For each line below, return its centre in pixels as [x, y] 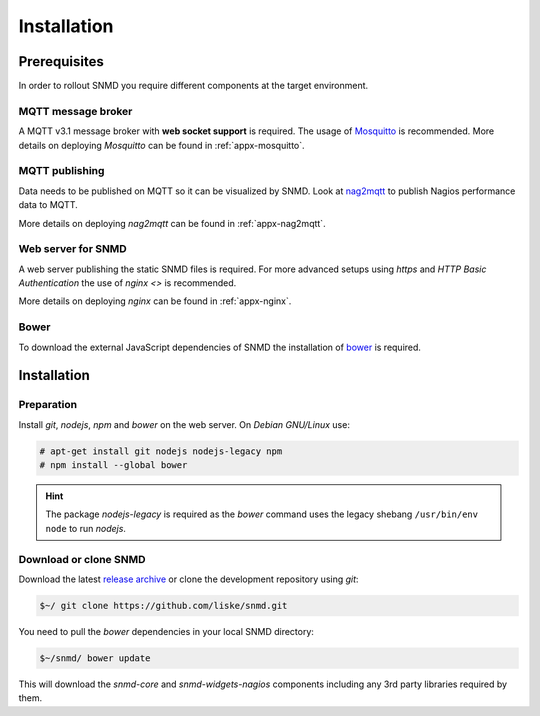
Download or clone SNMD [82, 559]
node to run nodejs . [86, 528]
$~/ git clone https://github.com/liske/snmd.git [163, 605]
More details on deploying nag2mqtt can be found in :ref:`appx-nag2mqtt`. [172, 223]
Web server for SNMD [72, 249]
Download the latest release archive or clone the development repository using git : [188, 579]
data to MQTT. [48, 205]
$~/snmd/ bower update [95, 658]
